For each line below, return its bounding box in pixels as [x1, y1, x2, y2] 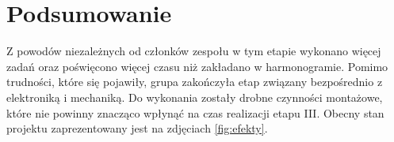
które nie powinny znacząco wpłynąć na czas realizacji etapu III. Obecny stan [6, 104, 384, 121]
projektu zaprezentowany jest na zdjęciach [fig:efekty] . [6, 120, 268, 136]
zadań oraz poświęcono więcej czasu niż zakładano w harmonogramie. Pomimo [6, 58, 388, 74]
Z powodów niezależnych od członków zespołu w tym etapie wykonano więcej [6, 43, 381, 59]
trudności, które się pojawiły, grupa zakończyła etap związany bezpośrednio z [6, 73, 383, 90]
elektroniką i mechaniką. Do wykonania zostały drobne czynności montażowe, [6, 88, 383, 105]
